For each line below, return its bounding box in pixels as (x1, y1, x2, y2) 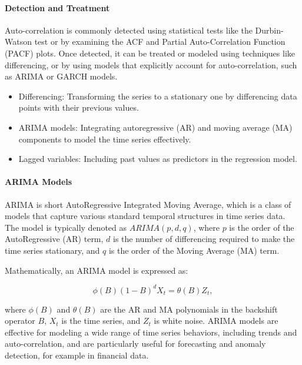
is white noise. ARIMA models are (154, 314, 278, 327)
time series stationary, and (5, 244, 100, 256)
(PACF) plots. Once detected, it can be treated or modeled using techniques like (5, 47, 296, 59)
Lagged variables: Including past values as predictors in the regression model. (18, 152, 297, 165)
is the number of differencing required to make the (113, 233, 295, 245)
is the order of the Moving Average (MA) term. (108, 244, 280, 256)
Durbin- (255, 24, 284, 36)
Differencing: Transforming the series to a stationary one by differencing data (18, 89, 297, 102)
